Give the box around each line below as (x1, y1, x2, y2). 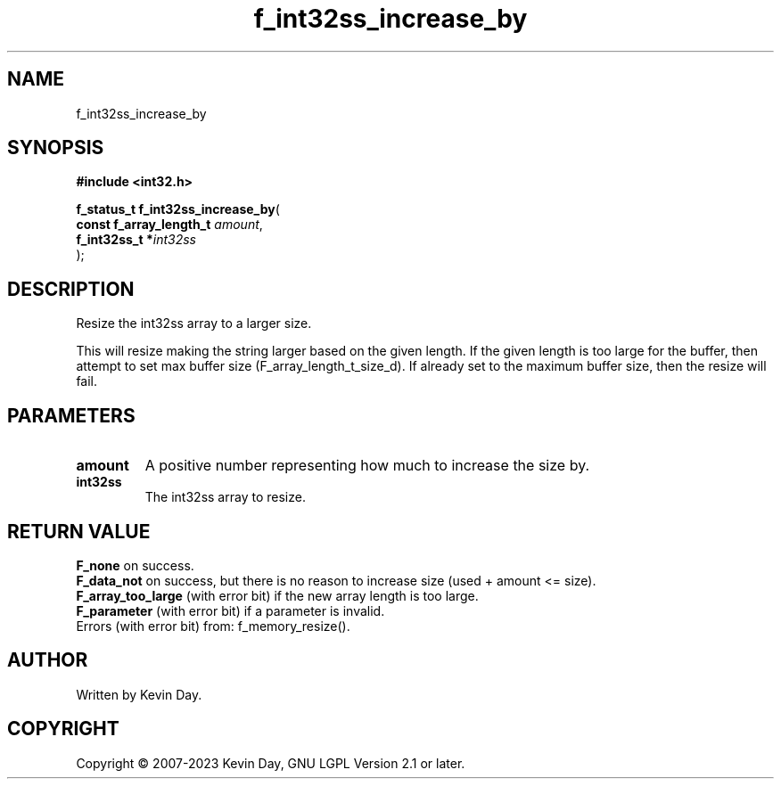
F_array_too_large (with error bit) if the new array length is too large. (76, 587, 479, 603)
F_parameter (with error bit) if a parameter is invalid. (76, 602, 385, 618)
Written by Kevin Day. (76, 686, 202, 702)
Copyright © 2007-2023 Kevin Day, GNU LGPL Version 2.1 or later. (76, 755, 465, 771)
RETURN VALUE (7, 520, 151, 543)
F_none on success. (76, 557, 194, 573)
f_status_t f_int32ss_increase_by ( (76, 201, 280, 217)
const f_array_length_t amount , (76, 217, 263, 233)
